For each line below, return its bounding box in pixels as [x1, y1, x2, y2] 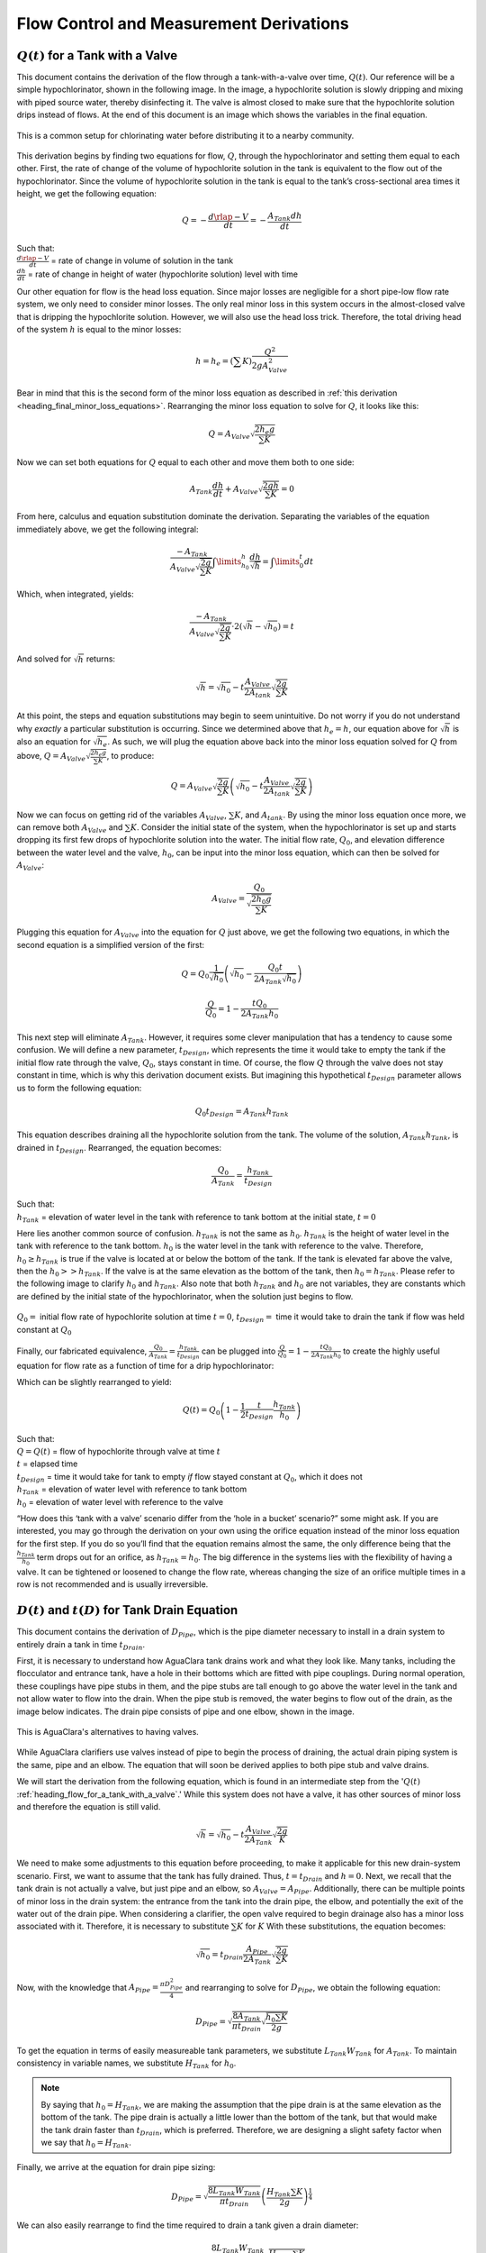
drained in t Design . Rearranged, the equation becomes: [16, 1142, 222, 1155]
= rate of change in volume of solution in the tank [50, 255, 234, 266]
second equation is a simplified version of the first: [16, 939, 205, 950]
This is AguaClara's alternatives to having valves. [16, 1727, 200, 1738]
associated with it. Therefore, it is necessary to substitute [16, 1920, 229, 1932]
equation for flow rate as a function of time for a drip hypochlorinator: [16, 1360, 274, 1371]
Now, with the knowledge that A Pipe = [16, 1982, 159, 1995]
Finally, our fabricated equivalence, [16, 1345, 148, 1356]
